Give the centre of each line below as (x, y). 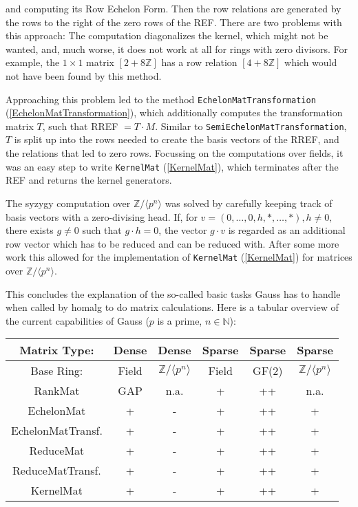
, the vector (183, 230)
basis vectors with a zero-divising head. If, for (102, 216)
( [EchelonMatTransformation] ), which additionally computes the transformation (174, 112)
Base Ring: (57, 371)
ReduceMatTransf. (57, 471)
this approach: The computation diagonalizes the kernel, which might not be (167, 35)
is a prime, (180, 320)
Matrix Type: (57, 350)
